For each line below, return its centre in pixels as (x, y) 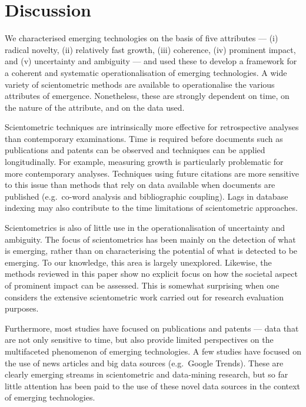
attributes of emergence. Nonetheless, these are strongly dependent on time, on (147, 96)
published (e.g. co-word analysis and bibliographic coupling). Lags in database (147, 196)
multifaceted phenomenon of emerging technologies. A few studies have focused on (153, 351)
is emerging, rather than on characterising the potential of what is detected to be (151, 251)
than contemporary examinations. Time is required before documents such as (144, 138)
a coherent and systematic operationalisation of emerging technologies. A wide (146, 72)
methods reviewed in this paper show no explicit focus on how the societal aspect (151, 274)
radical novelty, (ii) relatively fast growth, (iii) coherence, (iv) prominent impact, (150, 49)
